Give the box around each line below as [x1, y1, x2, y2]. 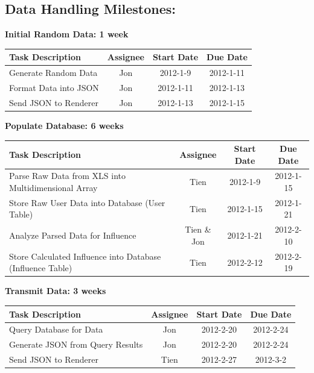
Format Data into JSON [9, 81, 99, 93]
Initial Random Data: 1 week [5, 28, 129, 40]
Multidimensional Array [9, 181, 98, 194]
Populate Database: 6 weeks [5, 119, 124, 131]
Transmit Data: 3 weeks [5, 284, 106, 297]
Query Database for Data [9, 323, 103, 336]
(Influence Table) [9, 262, 72, 274]
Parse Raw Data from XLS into [9, 169, 126, 182]
